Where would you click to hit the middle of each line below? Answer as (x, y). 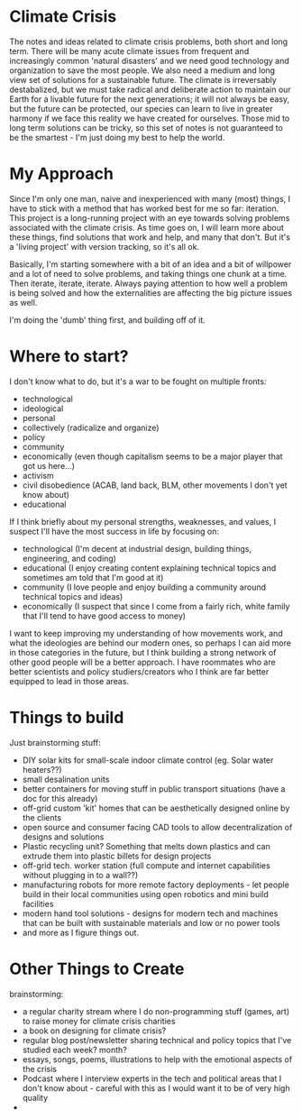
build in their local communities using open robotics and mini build (145, 894)
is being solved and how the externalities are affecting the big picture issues (151, 293)
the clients (41, 817)
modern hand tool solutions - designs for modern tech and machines (150, 913)
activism (38, 475)
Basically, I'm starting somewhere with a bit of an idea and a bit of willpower (151, 264)
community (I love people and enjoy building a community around (144, 587)
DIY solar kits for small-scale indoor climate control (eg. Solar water (148, 760)
